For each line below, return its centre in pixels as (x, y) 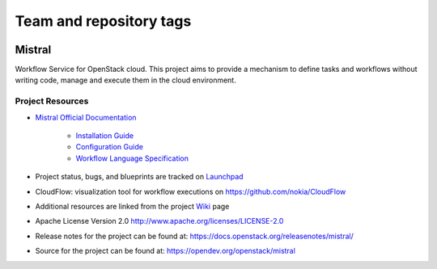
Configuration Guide (109, 147)
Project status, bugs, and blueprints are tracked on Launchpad (139, 177)
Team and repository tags (103, 21)
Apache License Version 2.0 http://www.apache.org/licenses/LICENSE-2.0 (159, 221)
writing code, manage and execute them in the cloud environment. (125, 80)
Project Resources (52, 101)
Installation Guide (104, 135)
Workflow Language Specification (132, 158)
